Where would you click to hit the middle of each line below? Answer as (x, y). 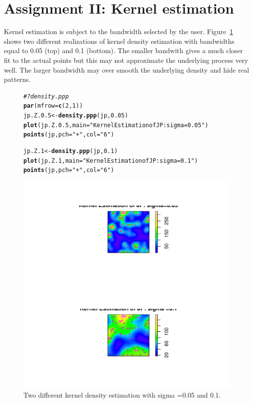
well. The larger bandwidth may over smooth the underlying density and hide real (126, 69)
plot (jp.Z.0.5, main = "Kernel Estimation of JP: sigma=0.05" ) (116, 125)
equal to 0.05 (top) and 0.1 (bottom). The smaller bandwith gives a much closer (124, 50)
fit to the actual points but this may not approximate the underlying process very (126, 60)
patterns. (17, 79)
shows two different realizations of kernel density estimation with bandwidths (119, 41)
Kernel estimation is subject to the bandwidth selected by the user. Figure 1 (119, 31)
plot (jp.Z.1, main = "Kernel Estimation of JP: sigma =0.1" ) (111, 161)
